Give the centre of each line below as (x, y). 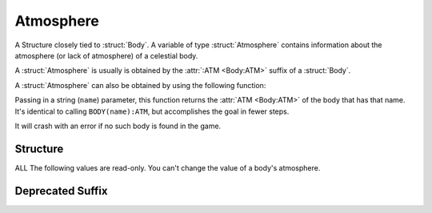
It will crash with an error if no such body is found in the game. (118, 126)
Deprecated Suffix (61, 191)
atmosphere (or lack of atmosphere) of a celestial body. (106, 55)
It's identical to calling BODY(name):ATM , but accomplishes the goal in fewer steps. (152, 111)
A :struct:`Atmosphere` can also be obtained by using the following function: (140, 85)
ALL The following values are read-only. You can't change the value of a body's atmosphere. (168, 167)
